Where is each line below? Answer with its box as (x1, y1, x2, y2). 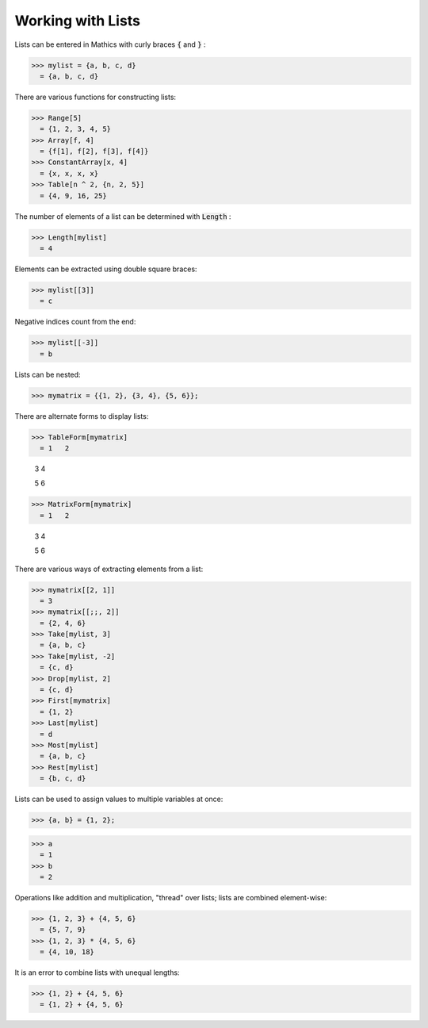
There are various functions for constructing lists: (14, 92, 177, 102)
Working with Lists (14, 12, 140, 29)
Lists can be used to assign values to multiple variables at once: (14, 794, 224, 804)
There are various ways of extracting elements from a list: (14, 564, 204, 573)
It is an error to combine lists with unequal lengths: (14, 968, 180, 977)
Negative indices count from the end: (14, 317, 136, 327)
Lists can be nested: (14, 370, 81, 379)
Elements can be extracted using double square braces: (14, 264, 197, 274)
